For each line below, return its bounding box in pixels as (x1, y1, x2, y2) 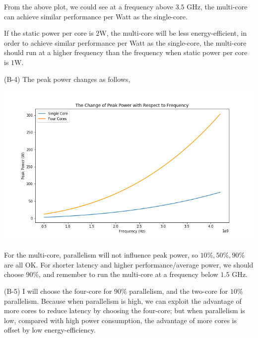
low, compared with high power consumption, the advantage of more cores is (4, 315, 237, 325)
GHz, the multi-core (187, 1, 248, 11)
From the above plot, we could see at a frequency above (4, 1, 173, 11)
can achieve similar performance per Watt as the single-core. (4, 11, 188, 21)
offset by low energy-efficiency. (4, 325, 96, 335)
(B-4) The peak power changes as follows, (4, 73, 130, 84)
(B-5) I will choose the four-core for (4, 285, 112, 296)
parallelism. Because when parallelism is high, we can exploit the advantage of (4, 295, 242, 306)
